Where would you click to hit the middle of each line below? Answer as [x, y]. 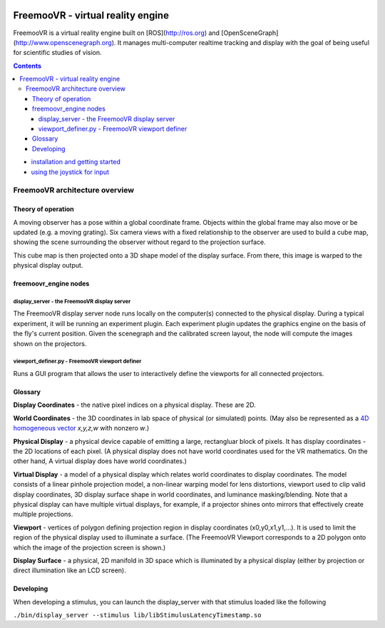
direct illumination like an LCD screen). [70, 570]
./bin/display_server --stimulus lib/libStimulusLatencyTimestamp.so [137, 615]
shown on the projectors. [50, 343]
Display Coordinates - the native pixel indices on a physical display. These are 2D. [134, 405]
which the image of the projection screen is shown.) [89, 547]
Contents [27, 66]
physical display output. [48, 265]
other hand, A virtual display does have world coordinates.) [100, 461]
